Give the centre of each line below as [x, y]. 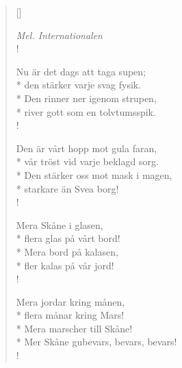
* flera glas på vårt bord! [68, 238]
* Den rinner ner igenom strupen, [86, 98]
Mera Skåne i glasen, [60, 224]
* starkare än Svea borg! [67, 188]
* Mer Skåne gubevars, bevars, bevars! [96, 342]
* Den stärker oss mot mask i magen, [94, 174]
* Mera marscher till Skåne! [74, 328]
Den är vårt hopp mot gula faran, [87, 148]
